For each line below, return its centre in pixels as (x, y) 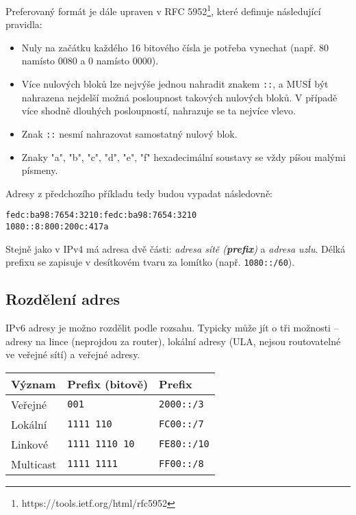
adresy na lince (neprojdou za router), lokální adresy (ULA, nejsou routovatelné (173, 341)
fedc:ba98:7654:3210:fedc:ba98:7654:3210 (101, 215)
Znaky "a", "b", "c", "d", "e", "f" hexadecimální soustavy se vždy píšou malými (183, 156)
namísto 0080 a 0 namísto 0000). (90, 61)
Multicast (34, 464)
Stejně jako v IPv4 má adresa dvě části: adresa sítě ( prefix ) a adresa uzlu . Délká (176, 248)
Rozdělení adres (63, 299)
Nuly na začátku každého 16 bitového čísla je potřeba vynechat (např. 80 (175, 47)
